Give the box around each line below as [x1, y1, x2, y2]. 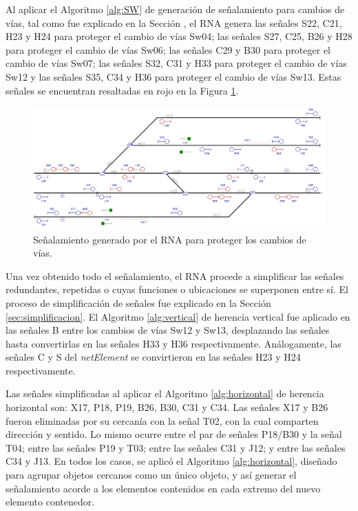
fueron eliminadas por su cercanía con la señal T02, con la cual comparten [6, 413, 319, 428]
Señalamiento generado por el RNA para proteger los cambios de [33, 232, 306, 246]
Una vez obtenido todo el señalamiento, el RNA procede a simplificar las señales [6, 268, 344, 283]
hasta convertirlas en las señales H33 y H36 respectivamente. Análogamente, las [6, 336, 341, 350]
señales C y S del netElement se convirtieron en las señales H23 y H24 [6, 350, 301, 364]
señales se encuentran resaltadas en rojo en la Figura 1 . [6, 83, 239, 97]
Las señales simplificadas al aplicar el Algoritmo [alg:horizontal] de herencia [6, 386, 324, 401]
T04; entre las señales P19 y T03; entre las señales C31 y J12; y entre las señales [6, 440, 346, 454]
